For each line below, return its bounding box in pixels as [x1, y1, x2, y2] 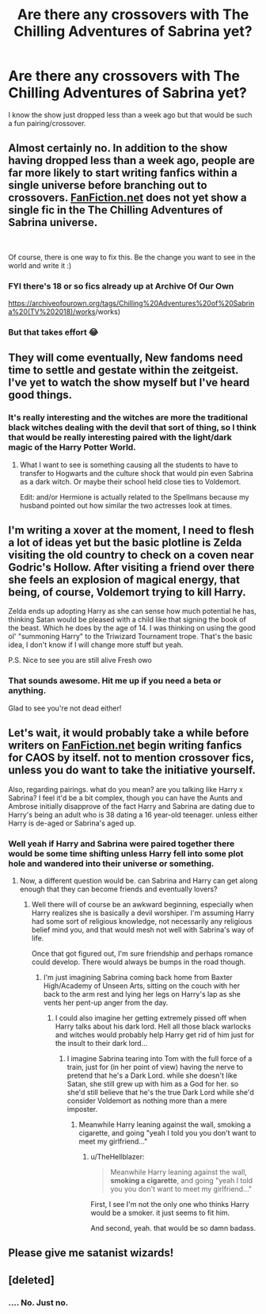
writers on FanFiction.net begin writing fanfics [8, 739, 242, 753]
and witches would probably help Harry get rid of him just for [55, 1029, 255, 1040]
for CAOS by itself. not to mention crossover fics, [8, 751, 255, 764]
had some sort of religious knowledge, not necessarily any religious [31, 916, 253, 925]
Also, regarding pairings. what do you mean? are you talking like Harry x [8, 784, 244, 794]
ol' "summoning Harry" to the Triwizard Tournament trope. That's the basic [8, 632, 253, 642]
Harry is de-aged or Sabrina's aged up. [8, 818, 136, 828]
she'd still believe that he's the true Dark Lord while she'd [66, 1087, 255, 1097]
